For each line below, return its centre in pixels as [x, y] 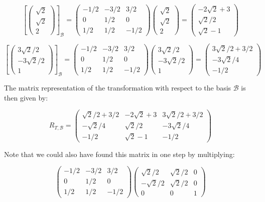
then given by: [26, 97]
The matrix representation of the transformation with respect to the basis [118, 88]
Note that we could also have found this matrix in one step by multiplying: [119, 154]
